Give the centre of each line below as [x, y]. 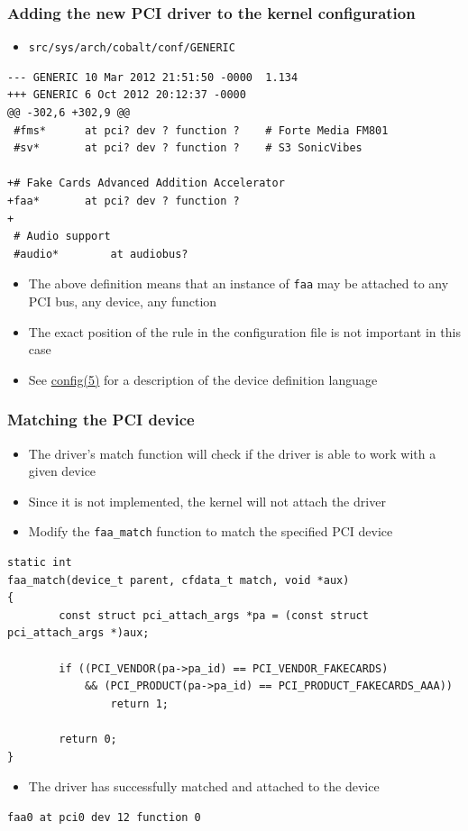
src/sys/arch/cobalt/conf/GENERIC [132, 48]
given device [62, 471]
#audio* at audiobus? [101, 254]
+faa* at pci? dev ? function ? [124, 201]
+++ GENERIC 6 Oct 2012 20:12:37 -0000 [127, 95]
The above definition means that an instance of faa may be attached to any [239, 283]
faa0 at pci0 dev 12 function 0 [104, 817]
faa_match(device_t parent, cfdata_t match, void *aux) [179, 580]
